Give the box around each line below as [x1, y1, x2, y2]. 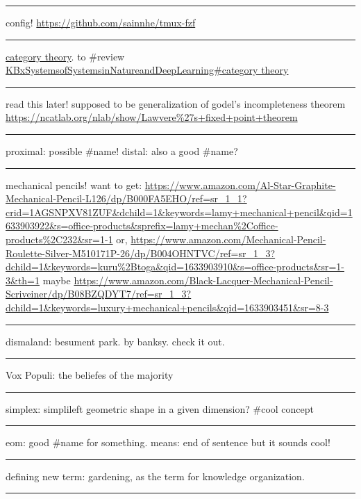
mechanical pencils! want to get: [6, 177, 142, 192]
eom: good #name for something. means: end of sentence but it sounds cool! [6, 435, 330, 450]
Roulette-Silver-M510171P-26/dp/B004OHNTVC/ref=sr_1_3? [6, 245, 276, 260]
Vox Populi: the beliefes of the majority [6, 368, 174, 382]
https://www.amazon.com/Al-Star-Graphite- [144, 177, 336, 192]
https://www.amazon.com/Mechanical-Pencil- [131, 231, 326, 246]
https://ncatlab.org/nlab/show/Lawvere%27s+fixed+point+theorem [6, 110, 298, 124]
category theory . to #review [6, 49, 125, 63]
